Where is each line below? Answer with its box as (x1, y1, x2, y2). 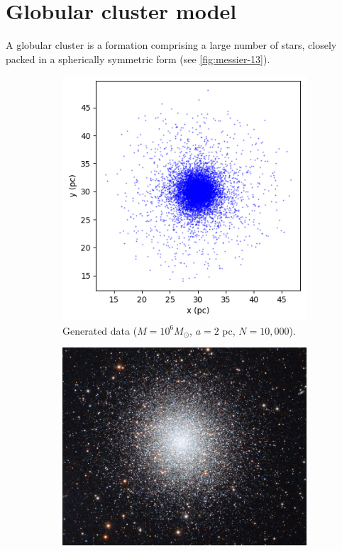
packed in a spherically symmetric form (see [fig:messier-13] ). (6, 51, 270, 66)
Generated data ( (62, 323, 138, 338)
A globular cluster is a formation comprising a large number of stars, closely (6, 38, 337, 52)
